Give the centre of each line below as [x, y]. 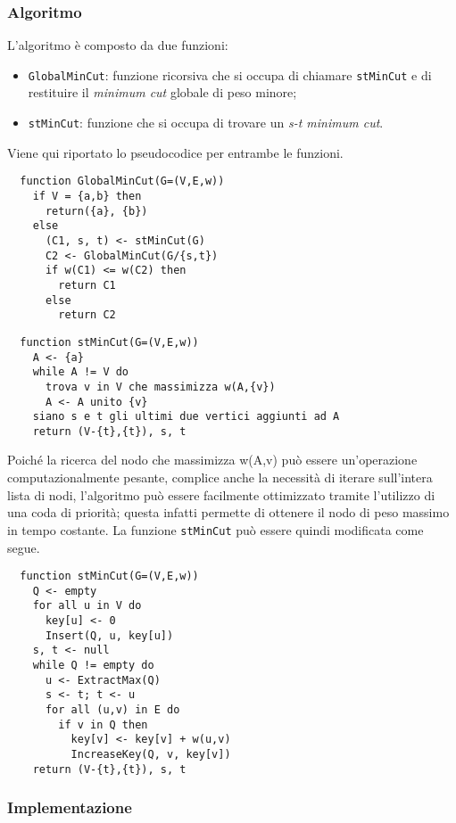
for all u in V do [87, 606]
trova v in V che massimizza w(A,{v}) [160, 387]
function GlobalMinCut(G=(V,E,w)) [122, 181]
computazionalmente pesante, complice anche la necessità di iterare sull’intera [220, 477]
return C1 [87, 285]
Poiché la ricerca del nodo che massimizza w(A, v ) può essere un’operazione [212, 460]
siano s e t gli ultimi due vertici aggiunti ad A [186, 417]
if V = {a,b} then [87, 196]
